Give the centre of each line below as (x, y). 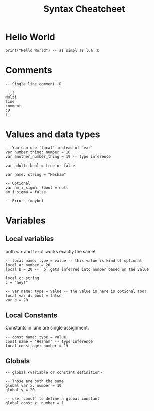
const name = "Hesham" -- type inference (49, 341)
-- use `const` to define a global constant (52, 399)
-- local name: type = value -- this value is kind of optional (74, 260)
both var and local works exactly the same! (50, 251)
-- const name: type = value (36, 337)
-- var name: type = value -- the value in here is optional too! (76, 291)
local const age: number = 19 (37, 346)
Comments (29, 70)
